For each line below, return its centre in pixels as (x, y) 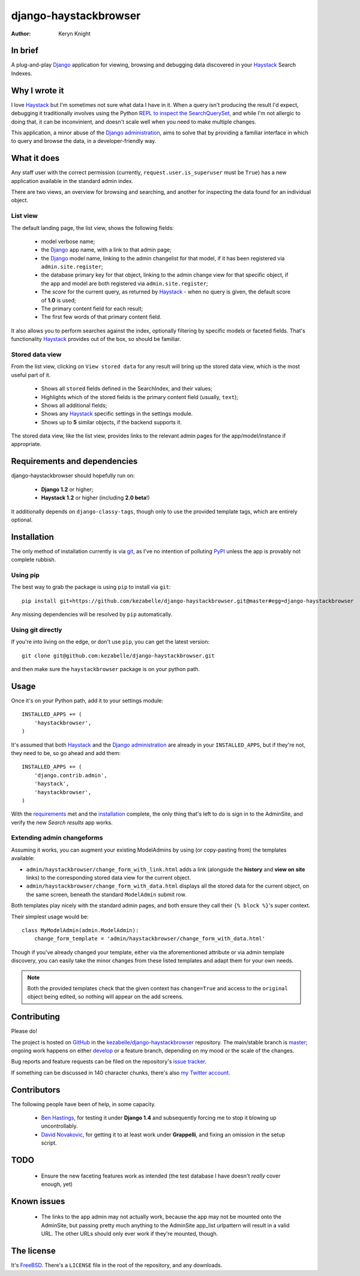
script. (49, 1143)
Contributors (36, 1090)
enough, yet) (57, 1184)
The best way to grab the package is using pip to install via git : (91, 587)
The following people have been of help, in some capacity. (83, 1104)
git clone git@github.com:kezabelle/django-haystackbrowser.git (118, 655)
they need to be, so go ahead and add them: (66, 753)
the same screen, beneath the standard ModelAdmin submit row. (106, 894)
